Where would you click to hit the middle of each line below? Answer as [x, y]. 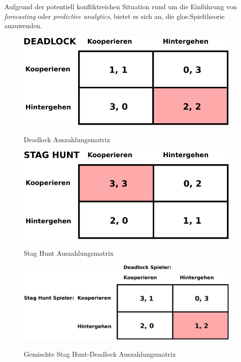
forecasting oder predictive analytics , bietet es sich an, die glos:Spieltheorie [115, 16]
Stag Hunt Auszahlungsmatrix [69, 253]
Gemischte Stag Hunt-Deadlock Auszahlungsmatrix [100, 354]
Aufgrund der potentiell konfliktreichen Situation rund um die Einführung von [121, 6]
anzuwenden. [23, 25]
